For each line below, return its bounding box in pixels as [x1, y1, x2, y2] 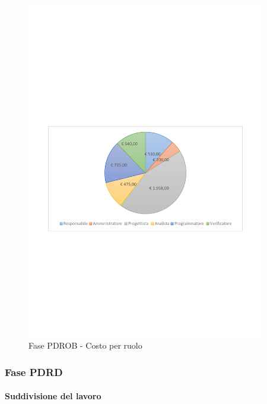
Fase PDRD [5, 364, 63, 379]
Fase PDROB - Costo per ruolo [28, 339, 142, 352]
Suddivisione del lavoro [5, 390, 101, 402]
